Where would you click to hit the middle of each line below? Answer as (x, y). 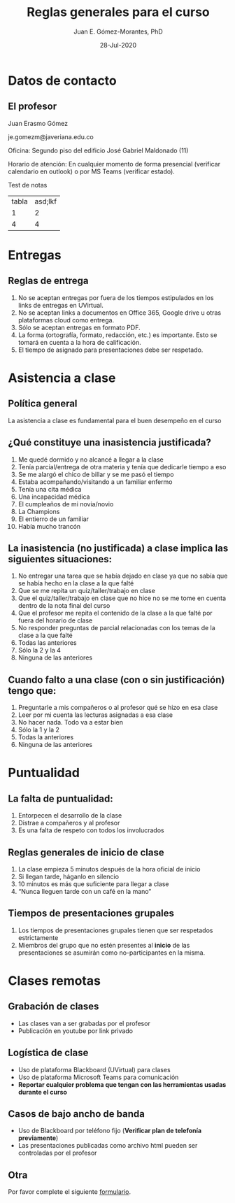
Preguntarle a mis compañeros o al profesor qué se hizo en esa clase (118, 708)
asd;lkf (46, 201)
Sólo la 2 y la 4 (40, 650)
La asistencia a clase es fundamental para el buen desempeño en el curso (115, 420)
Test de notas (28, 185)
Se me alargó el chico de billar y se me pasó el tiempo (96, 474)
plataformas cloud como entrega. (66, 320)
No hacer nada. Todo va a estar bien (71, 722)
